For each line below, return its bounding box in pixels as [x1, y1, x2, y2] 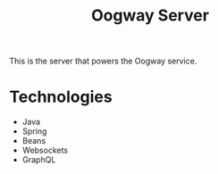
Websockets [21, 145, 69, 156]
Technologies [9, 87, 113, 107]
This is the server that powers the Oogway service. [9, 55, 197, 67]
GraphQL [21, 154, 56, 165]
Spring [21, 126, 47, 137]
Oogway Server [90, 5, 210, 26]
